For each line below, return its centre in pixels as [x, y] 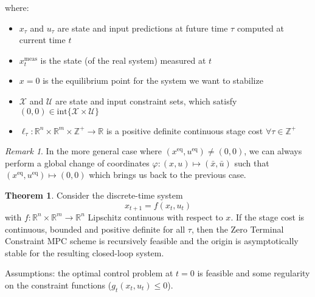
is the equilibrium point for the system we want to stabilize [153, 80]
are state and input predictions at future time [143, 28]
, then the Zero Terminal [237, 229]
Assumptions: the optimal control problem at [89, 273]
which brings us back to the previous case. [168, 175]
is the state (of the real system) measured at [123, 60]
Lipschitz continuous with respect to [155, 217]
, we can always [273, 151]
